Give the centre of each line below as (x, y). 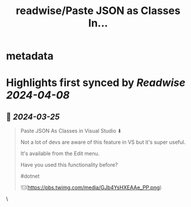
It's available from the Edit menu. (60, 154)
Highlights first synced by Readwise (96, 83)
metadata (30, 56)
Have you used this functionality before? (69, 165)
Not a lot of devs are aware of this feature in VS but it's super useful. (103, 142)
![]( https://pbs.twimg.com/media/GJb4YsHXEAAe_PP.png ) (91, 188)
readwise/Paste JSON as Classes (98, 11)
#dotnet (30, 176)
